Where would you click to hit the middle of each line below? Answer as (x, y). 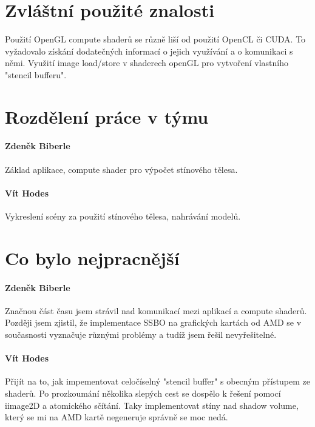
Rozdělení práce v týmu (107, 116)
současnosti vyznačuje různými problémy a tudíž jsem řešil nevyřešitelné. (141, 335)
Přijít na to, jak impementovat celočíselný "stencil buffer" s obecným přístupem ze (158, 381)
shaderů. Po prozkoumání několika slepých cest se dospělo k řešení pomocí (143, 393)
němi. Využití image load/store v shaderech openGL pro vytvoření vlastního (147, 63)
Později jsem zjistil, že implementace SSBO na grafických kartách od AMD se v (153, 322)
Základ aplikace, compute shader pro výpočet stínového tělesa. (121, 169)
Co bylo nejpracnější (92, 257)
